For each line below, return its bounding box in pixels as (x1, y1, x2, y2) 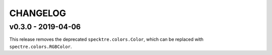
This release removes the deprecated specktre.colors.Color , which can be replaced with (9, 36, 204, 42)
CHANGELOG (9, 8, 66, 19)
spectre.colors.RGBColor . (9, 43, 72, 49)
